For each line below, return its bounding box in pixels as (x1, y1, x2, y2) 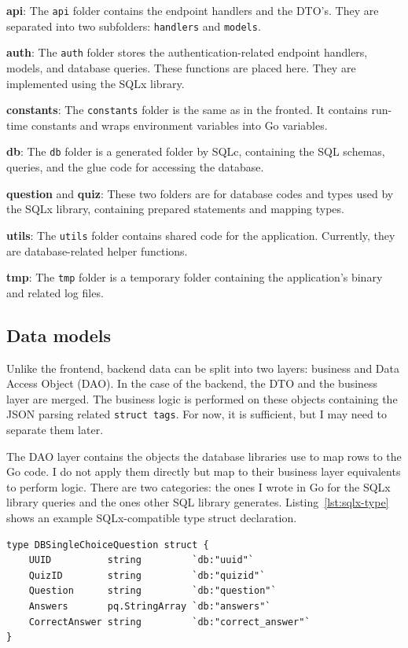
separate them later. (6, 421, 104, 437)
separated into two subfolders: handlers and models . (6, 17, 261, 34)
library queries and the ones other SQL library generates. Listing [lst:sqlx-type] (6, 494, 389, 510)
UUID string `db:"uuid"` (28, 554, 254, 566)
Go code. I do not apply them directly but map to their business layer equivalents (6, 463, 401, 480)
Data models (6, 322, 112, 347)
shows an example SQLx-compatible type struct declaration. (6, 509, 297, 525)
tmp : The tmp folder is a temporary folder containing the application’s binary (6, 269, 383, 285)
